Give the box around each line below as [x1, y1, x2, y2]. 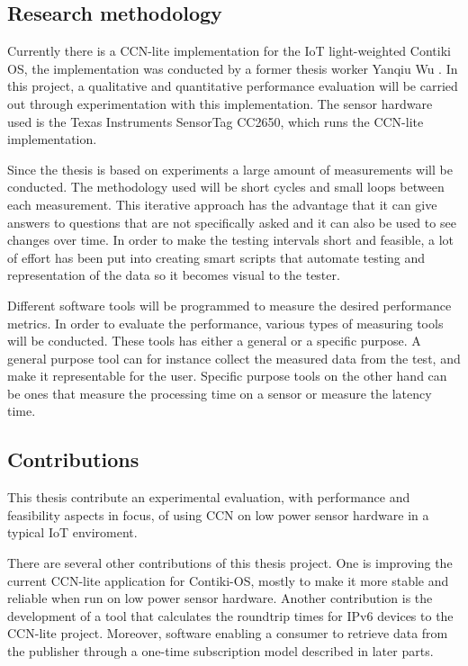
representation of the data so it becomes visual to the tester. [7, 265, 340, 284]
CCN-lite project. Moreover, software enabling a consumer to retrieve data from [7, 624, 448, 643]
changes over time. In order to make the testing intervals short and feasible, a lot [7, 230, 454, 249]
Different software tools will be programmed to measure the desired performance [7, 295, 452, 314]
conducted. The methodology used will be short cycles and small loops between [7, 177, 445, 196]
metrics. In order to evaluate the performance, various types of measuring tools [7, 313, 444, 332]
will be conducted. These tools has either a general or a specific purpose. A [7, 331, 421, 350]
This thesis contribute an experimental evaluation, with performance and [7, 488, 410, 507]
